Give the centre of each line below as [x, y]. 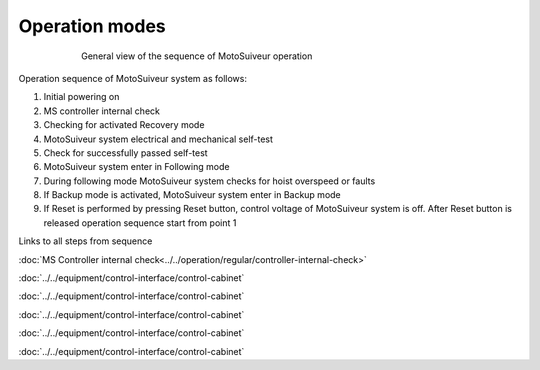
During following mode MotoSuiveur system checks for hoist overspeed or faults [209, 181]
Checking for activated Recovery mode [124, 125]
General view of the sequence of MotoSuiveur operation [197, 56]
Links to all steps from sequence [85, 241]
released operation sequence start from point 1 [140, 222]
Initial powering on [81, 97]
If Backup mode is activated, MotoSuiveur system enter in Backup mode [192, 195]
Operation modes [92, 26]
